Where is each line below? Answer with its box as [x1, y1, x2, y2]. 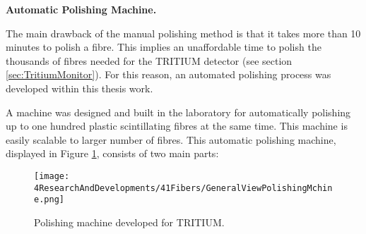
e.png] [34, 195, 64, 205]
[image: [34, 171, 70, 181]
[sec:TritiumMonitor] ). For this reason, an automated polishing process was [6, 67, 331, 82]
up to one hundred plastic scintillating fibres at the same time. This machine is [6, 118, 348, 133]
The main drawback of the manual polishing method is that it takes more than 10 [6, 25, 361, 40]
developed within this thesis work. [6, 80, 153, 95]
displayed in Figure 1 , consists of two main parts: [6, 146, 219, 161]
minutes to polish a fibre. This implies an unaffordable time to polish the [6, 39, 321, 54]
